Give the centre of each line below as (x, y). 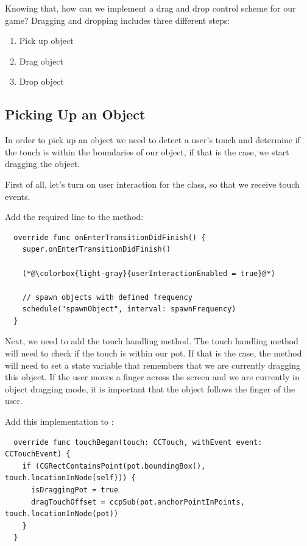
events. (18, 196)
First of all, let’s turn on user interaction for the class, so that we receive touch (152, 184)
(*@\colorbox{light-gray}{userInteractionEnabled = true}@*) (149, 273)
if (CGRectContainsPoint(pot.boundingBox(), (114, 466)
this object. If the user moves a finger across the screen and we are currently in (152, 377)
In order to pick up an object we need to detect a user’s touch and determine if (153, 140)
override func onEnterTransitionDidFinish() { (110, 237)
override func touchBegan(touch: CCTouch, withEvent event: (138, 442)
